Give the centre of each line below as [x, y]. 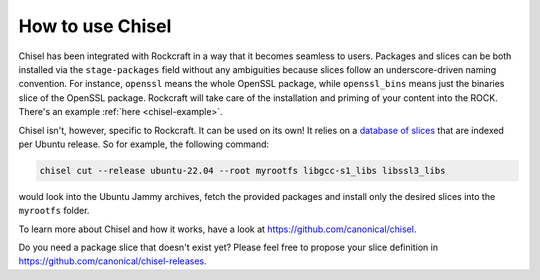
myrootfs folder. [54, 211]
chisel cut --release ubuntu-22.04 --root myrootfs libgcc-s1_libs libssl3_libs [242, 170]
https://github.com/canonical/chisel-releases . [112, 261]
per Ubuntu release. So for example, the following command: [144, 144]
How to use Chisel [95, 26]
